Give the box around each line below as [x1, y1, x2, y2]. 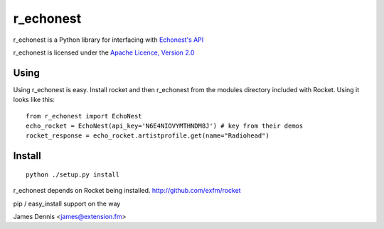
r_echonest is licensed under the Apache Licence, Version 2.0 [13, 48, 195, 57]
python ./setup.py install [26, 170, 120, 179]
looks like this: [13, 96, 55, 104]
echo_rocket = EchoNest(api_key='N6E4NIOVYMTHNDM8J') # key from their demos [26, 122, 304, 130]
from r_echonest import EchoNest [26, 112, 142, 120]
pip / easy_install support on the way [13, 199, 121, 208]
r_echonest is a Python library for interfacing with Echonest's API [13, 35, 204, 44]
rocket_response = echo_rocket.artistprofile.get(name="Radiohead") [26, 132, 270, 140]
